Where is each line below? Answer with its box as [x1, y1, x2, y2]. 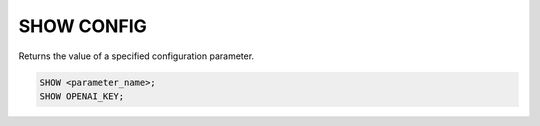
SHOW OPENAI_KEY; [39, 90, 125, 102]
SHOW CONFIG [18, 15, 147, 37]
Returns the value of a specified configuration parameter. [18, 50, 255, 62]
